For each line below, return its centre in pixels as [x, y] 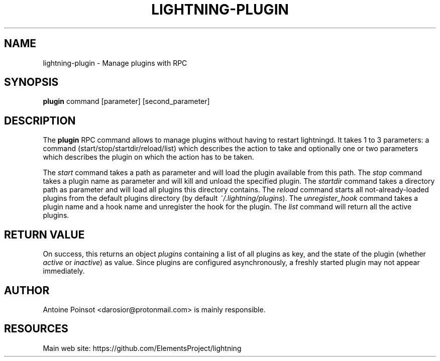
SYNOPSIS [31, 82]
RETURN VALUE [44, 234]
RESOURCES [36, 329]
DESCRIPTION [40, 121]
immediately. [64, 271]
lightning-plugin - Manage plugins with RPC [115, 63]
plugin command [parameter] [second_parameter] [126, 101]
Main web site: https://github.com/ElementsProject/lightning [142, 348]
